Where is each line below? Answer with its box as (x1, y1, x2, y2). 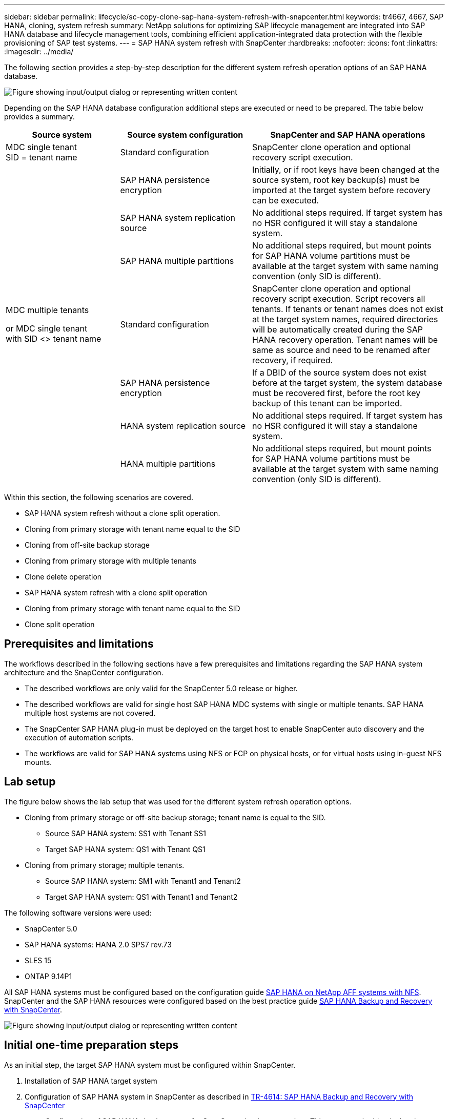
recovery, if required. (252, 355, 333, 365)
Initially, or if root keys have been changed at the (252, 164, 440, 175)
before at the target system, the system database (252, 378, 442, 388)
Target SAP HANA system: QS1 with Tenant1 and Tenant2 (45, 892, 238, 901)
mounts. (25, 757, 52, 766)
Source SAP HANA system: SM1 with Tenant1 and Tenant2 (45, 876, 241, 885)
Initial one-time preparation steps (4, 1039, 179, 1052)
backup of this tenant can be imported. (252, 398, 402, 408)
